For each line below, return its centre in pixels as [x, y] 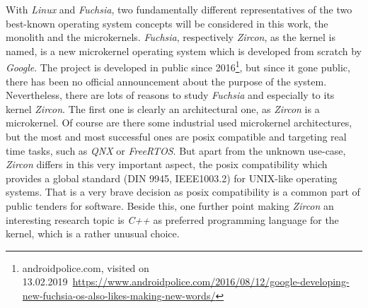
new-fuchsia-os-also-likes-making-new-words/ [119, 295]
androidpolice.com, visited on [86, 267]
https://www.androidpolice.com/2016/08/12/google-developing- [211, 282]
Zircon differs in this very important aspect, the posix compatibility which [167, 164]
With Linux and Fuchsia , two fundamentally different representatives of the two [179, 9]
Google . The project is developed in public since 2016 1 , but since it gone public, [178, 66]
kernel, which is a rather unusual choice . [93, 233]
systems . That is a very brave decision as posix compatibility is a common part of [183, 192]
